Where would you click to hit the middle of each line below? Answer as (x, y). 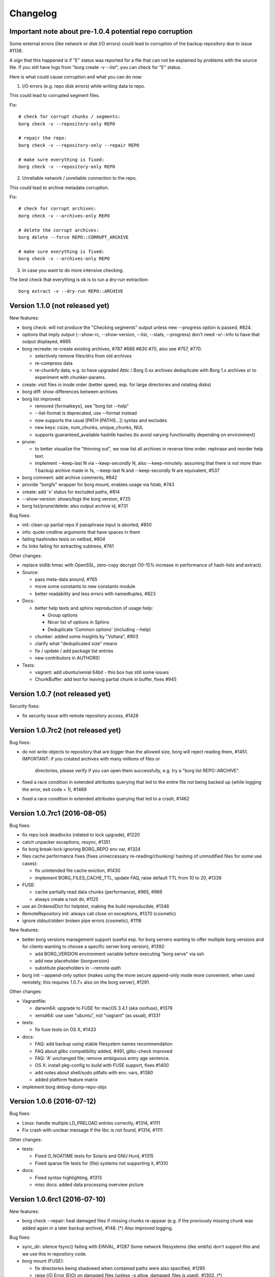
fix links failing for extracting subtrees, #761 (68, 546)
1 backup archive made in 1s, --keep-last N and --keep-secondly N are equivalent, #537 (127, 470)
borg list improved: (42, 399)
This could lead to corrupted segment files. (55, 96)
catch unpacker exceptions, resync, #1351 (66, 842)
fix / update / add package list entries (74, 651)
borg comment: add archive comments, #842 (70, 477)
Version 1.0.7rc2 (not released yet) (65, 730)
